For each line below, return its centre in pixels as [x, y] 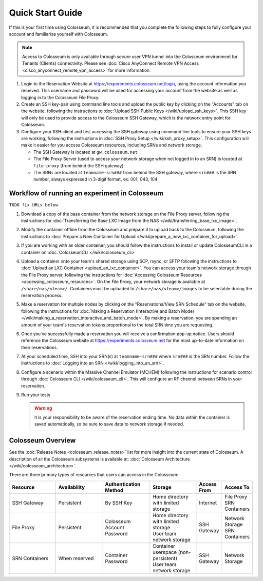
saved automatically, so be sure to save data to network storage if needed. [109, 424]
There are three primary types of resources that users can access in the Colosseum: [94, 475]
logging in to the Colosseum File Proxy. [60, 97]
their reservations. [39, 347]
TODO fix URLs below [34, 205]
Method [114, 490]
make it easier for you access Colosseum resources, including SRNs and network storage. [112, 145]
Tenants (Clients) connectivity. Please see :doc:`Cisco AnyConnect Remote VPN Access [111, 63]
